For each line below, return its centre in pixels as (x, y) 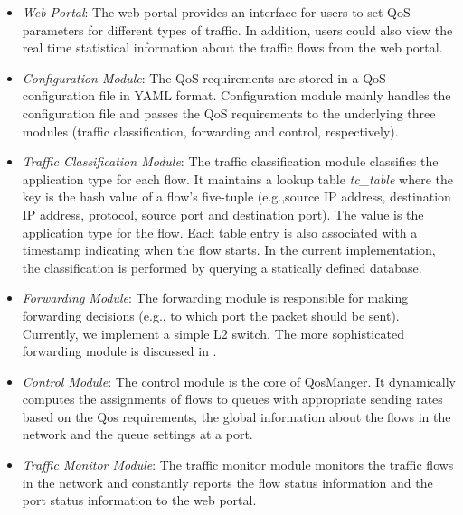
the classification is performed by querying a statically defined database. (222, 267)
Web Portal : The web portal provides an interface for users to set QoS (216, 12)
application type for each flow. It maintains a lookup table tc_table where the (237, 178)
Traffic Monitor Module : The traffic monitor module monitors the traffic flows (238, 465)
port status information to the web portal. (139, 500)
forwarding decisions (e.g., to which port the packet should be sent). (211, 315)
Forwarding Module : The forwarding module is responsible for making (215, 298)
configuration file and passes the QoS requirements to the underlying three (229, 112)
